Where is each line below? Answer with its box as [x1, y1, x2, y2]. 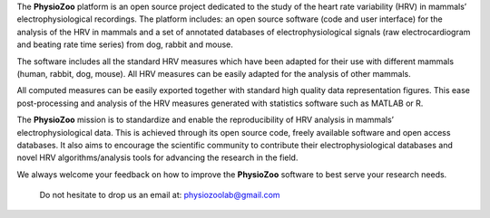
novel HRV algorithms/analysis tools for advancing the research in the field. [16, 152, 299, 163]
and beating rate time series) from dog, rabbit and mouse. [16, 39, 233, 50]
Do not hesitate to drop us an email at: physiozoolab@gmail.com [39, 190, 280, 201]
